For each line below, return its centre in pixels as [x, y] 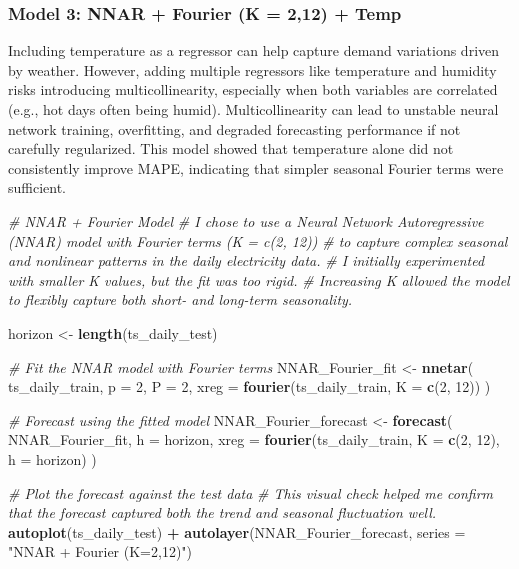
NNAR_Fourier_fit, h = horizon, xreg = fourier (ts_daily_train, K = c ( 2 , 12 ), [254, 439]
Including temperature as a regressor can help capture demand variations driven [254, 50]
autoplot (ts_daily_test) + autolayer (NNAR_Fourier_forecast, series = [237, 531]
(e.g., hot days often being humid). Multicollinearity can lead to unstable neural [253, 109]
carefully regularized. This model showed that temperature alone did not [231, 148]
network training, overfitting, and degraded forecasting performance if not [234, 128]
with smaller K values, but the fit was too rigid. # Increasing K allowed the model [259, 279]
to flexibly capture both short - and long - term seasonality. [180, 299]
